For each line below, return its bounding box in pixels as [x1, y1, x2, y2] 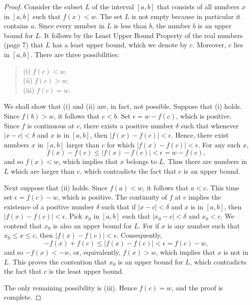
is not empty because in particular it [131, 11, 241, 21]
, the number [152, 20, 191, 31]
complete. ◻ [4, 292, 41, 302]
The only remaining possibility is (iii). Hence [4, 282, 137, 292]
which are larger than [11, 165, 75, 176]
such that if [101, 201, 136, 211]
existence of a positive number [4, 201, 94, 211]
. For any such [198, 139, 241, 149]
